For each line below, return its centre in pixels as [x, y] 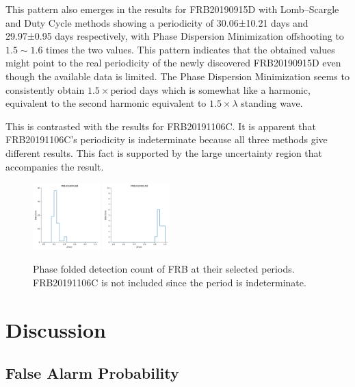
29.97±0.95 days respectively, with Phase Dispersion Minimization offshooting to [175, 36]
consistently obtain [45, 89]
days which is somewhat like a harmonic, [225, 89]
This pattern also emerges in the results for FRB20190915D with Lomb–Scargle [172, 9]
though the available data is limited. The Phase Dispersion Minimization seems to [177, 76]
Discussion [56, 329]
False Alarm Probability [92, 373]
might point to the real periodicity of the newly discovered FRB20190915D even [173, 63]
